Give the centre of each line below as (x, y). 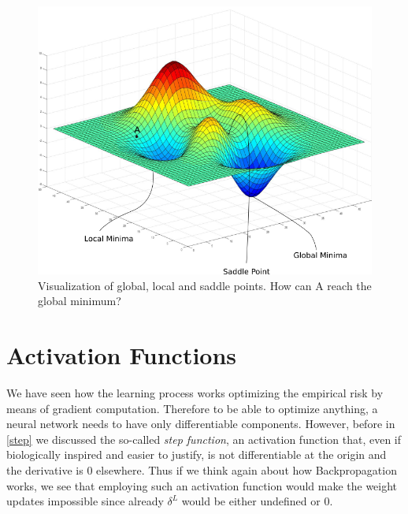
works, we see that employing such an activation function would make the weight (202, 485)
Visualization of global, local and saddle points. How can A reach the (205, 285)
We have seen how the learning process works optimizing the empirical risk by (195, 393)
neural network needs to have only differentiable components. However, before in (201, 424)
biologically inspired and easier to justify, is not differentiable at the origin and (197, 454)
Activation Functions (122, 355)
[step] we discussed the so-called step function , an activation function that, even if (204, 439)
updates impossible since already (85, 501)
